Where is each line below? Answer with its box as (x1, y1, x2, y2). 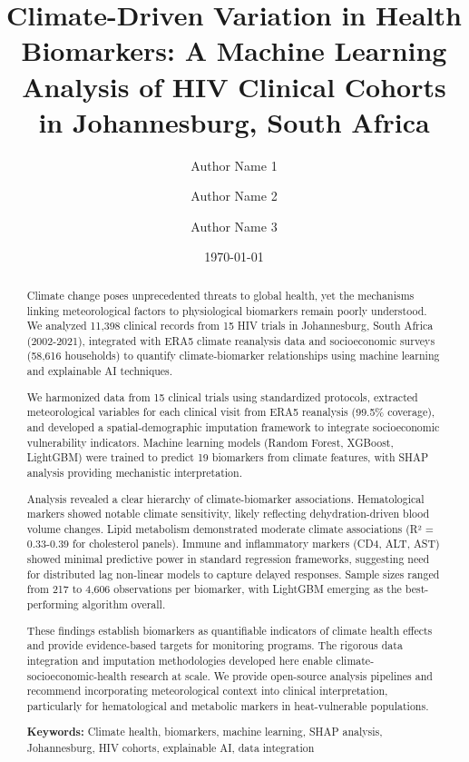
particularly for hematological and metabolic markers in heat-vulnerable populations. (26, 698, 429, 713)
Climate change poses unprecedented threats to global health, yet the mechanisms (26, 287, 415, 302)
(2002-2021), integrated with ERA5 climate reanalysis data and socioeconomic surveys (26, 332, 435, 348)
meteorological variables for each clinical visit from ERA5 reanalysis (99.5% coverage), (26, 404, 435, 420)
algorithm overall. (82, 597, 166, 612)
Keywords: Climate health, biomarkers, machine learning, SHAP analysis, (26, 724, 383, 740)
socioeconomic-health (26, 668, 127, 683)
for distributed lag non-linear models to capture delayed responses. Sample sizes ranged (26, 566, 440, 581)
